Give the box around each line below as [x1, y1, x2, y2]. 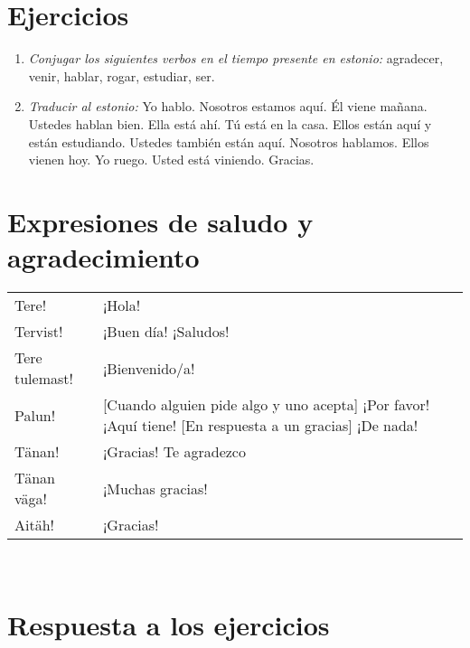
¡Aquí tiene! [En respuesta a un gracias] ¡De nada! [102, 415, 418, 436]
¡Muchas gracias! [102, 477, 208, 499]
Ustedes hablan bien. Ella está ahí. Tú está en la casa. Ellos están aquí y [28, 114, 432, 133]
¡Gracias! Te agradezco [102, 441, 246, 462]
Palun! [14, 404, 56, 426]
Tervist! [14, 321, 63, 342]
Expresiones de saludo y [7, 202, 314, 239]
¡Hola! [102, 295, 141, 315]
